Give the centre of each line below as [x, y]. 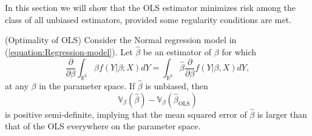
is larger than [282, 114]
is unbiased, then [177, 86]
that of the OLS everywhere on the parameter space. [103, 126]
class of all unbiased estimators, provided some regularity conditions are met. [148, 19]
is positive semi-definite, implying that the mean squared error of [126, 114]
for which [239, 52]
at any [17, 86]
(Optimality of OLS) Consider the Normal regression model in [121, 40]
